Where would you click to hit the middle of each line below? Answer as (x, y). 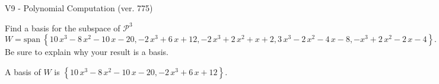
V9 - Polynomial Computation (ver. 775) (79, 8)
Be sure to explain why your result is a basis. (87, 52)
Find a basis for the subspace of (63, 28)
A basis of (23, 71)
